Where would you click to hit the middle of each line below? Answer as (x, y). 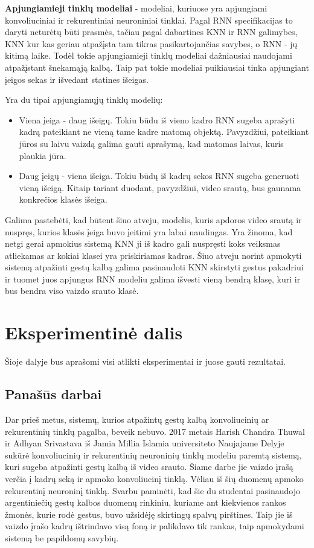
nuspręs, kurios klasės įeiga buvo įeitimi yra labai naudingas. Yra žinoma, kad (149, 231)
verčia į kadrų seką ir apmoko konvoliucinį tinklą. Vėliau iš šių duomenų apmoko (154, 478)
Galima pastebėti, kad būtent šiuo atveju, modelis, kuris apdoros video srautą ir (153, 219)
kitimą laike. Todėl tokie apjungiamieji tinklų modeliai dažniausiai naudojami (149, 55)
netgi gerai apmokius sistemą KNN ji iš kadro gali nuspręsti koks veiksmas (143, 243)
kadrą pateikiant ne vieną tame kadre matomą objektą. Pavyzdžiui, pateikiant (164, 132)
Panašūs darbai (53, 394)
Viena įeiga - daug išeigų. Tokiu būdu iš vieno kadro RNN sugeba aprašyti (157, 119)
